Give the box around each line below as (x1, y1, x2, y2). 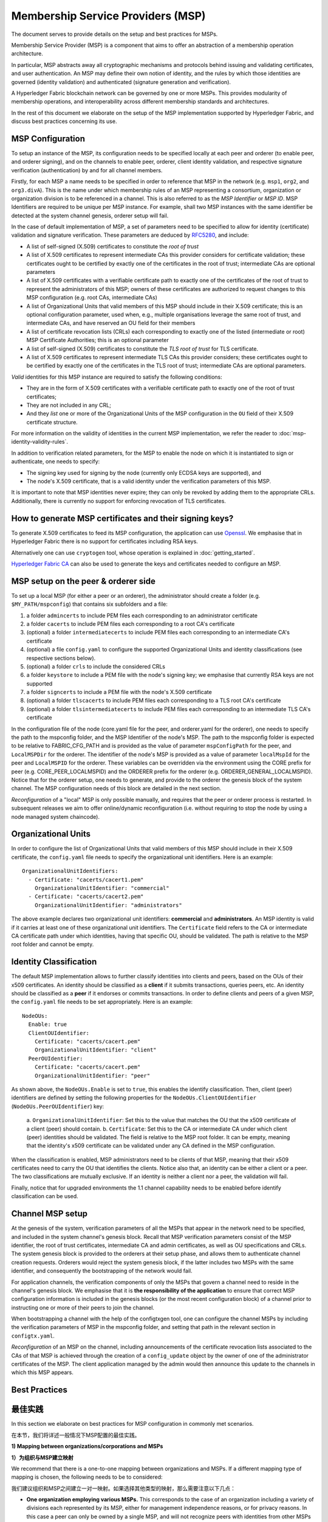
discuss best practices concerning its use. (11, 117, 117, 125)
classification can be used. (11, 1193, 78, 1200)
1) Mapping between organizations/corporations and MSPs (11, 1443, 163, 1450)
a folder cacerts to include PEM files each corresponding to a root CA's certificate (26, 620, 235, 627)
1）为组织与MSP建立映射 (11, 1454, 74, 1461)
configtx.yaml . (11, 1332, 55, 1339)
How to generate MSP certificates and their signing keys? (11, 513, 234, 524)
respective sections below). (26, 654, 96, 662)
